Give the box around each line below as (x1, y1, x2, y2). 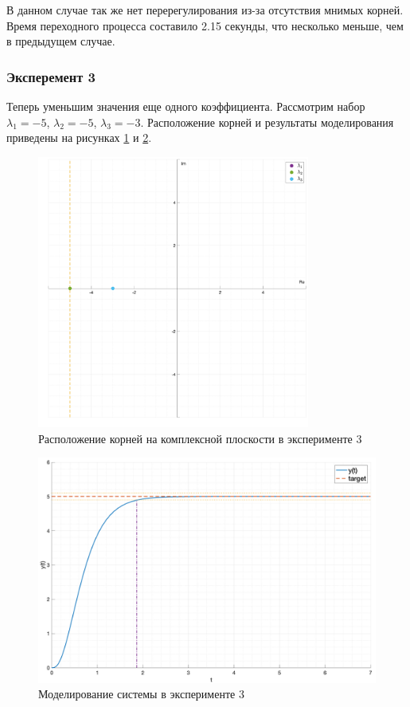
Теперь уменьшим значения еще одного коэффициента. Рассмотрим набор (6, 98, 365, 114)
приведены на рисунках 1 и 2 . (6, 129, 152, 146)
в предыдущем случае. (6, 33, 115, 49)
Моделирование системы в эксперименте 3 (38, 685, 244, 702)
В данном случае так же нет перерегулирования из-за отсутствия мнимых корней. (6, 2, 404, 18)
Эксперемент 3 (6, 66, 96, 86)
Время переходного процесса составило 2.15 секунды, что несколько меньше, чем (6, 17, 404, 33)
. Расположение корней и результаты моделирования (140, 113, 394, 130)
